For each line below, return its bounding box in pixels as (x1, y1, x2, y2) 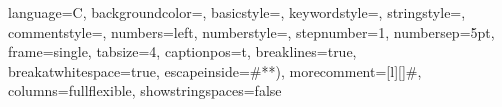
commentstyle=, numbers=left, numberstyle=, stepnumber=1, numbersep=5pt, (8, 21, 495, 42)
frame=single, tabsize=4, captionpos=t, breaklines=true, (8, 41, 357, 62)
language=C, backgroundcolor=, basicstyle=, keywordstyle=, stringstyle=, (8, 2, 466, 22)
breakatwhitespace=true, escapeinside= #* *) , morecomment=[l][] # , (8, 60, 422, 81)
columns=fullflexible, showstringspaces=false (8, 80, 282, 101)
